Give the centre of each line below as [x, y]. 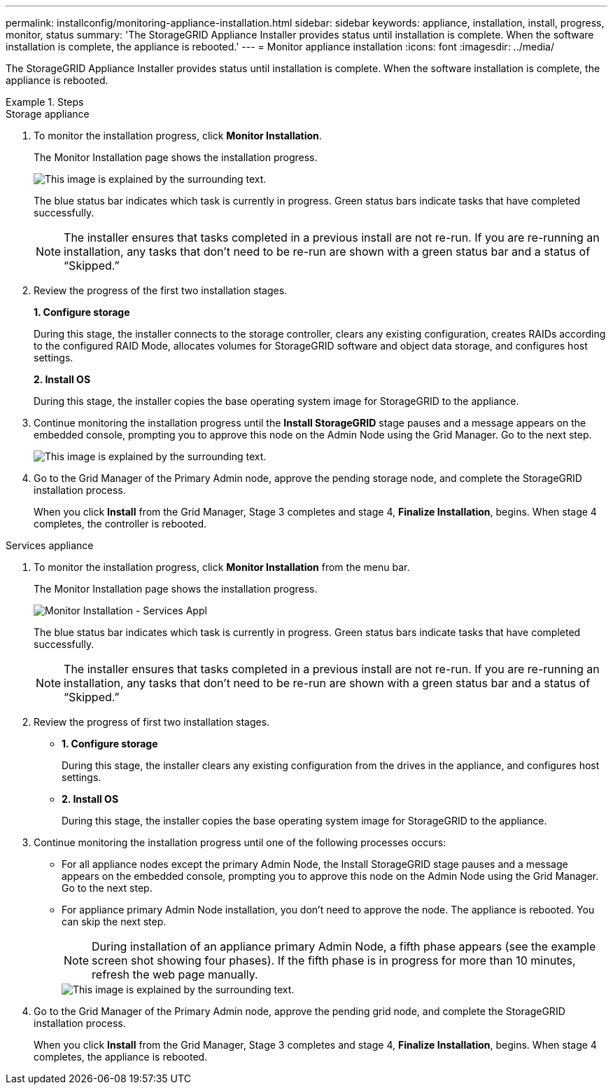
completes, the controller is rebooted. [120, 524]
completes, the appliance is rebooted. [121, 1057]
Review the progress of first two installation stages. [152, 722]
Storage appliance [48, 114]
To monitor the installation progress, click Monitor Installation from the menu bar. [222, 567]
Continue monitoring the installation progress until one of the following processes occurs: [240, 842]
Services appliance [50, 545]
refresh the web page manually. [175, 974]
